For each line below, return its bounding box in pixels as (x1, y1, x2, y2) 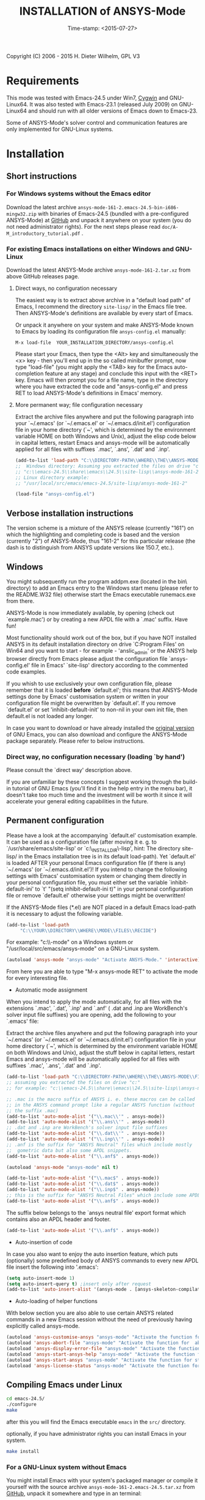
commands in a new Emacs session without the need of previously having (6, 1316, 192, 1323)
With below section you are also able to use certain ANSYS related (6, 1309, 174, 1316)
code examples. (6, 668, 47, 675)
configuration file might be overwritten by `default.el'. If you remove (6, 699, 176, 707)
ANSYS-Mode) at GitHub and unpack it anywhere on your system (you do (6, 216, 192, 224)
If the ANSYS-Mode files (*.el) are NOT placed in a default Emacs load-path (6, 904, 196, 911)
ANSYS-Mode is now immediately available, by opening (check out (6, 609, 175, 616)
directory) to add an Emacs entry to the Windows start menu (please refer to (6, 584, 198, 592)
